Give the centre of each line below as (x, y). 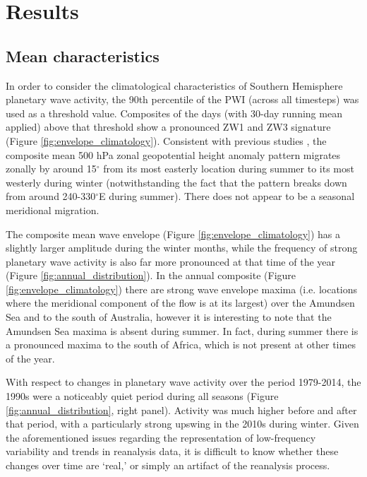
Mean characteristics (83, 55)
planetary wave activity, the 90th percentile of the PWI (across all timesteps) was (182, 99)
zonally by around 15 (51, 169)
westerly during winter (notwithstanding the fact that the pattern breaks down (176, 182)
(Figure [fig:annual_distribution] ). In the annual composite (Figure (151, 275)
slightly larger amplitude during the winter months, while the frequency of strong (182, 248)
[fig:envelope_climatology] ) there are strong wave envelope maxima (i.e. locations (182, 289)
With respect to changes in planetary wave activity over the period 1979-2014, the (183, 382)
